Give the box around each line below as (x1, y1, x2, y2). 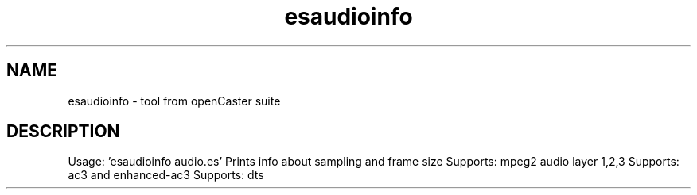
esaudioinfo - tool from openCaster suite (68, 94, 281, 108)
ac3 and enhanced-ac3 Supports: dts (68, 168, 264, 182)
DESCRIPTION (6, 121, 120, 142)
